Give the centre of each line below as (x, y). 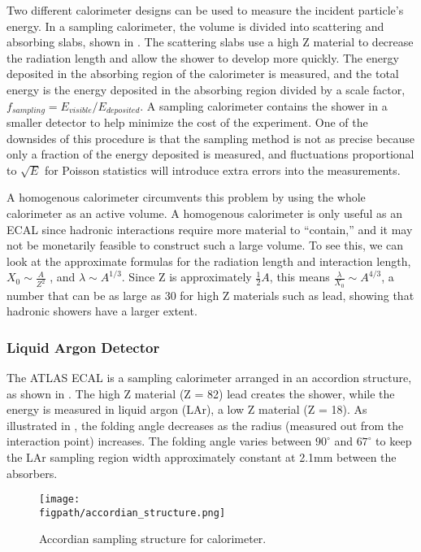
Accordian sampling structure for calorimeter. (153, 539)
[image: (60, 500)
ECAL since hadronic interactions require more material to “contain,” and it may (210, 229)
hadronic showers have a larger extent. (102, 311)
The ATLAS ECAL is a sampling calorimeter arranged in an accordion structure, (209, 377)
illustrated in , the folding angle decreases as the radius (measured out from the (205, 425)
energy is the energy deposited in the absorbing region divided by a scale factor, (206, 89)
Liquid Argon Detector (83, 347)
